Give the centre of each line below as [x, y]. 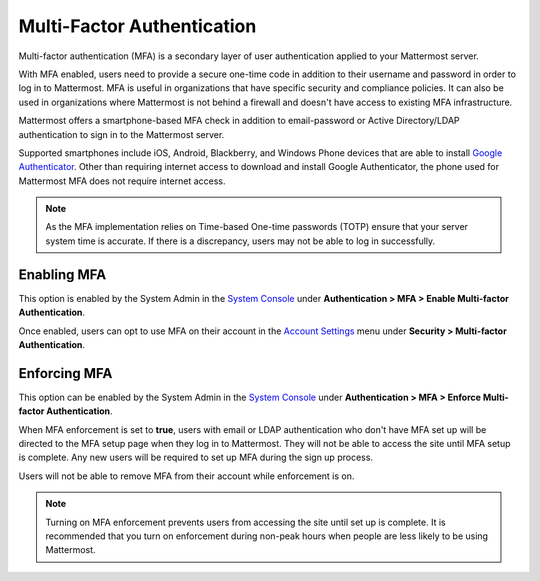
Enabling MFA [62, 274]
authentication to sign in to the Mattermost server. [121, 134]
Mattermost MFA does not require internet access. [122, 181]
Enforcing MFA [65, 373]
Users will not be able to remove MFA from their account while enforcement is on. [186, 476]
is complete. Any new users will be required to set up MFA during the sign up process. [196, 457]
